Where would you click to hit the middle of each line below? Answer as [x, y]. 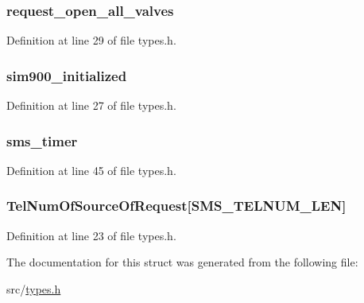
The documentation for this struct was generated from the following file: [182, 262]
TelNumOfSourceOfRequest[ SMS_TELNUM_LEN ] [176, 206]
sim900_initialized [67, 75]
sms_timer [42, 140]
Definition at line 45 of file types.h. [91, 170]
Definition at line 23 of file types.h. [91, 235]
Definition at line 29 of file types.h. [91, 40]
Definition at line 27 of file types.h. [91, 105]
